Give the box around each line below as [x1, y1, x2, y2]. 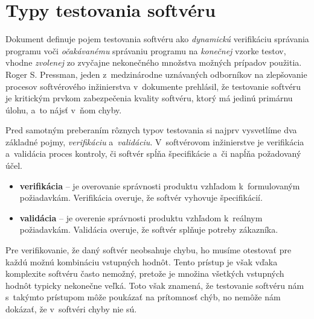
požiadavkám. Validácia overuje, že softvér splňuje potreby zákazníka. [19, 223, 278, 236]
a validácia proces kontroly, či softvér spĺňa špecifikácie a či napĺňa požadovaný [5, 147, 301, 160]
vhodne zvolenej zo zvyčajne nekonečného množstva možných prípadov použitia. [5, 56, 302, 69]
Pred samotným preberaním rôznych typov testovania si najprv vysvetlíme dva [5, 124, 297, 136]
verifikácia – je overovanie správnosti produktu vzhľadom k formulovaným [19, 179, 300, 192]
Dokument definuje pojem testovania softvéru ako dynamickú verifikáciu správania [5, 33, 309, 45]
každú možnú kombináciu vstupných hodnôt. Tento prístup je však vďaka [5, 255, 278, 268]
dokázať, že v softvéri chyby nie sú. [5, 303, 137, 315]
